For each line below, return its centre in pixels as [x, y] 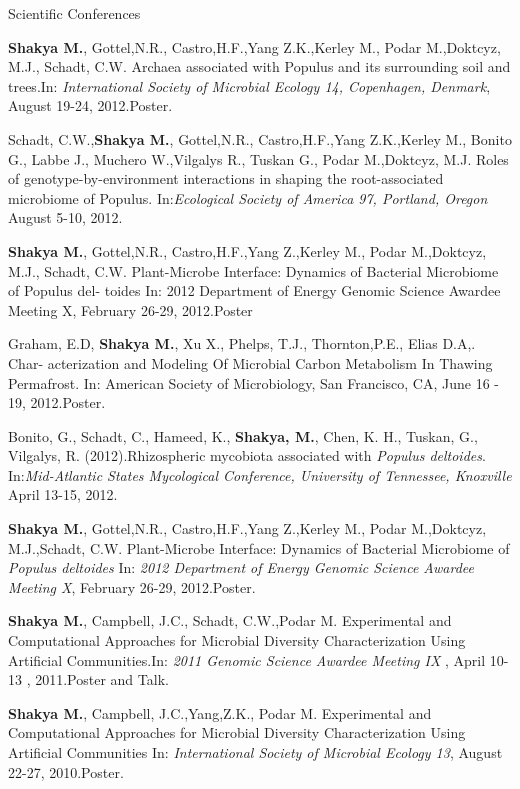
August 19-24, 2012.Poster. [90, 105]
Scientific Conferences [74, 13]
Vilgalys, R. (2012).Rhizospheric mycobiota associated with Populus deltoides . [247, 455]
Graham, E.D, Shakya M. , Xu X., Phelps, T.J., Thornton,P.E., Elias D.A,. [242, 343]
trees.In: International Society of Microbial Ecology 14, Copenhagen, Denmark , [249, 85]
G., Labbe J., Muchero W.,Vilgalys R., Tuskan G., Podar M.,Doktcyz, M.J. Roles [258, 158]
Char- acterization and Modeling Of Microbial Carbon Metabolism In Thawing [250, 362]
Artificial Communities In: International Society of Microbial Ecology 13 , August [255, 752]
